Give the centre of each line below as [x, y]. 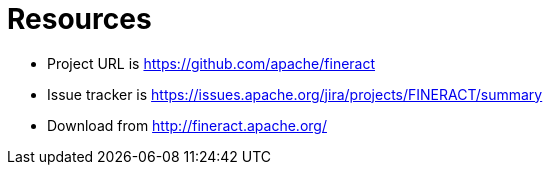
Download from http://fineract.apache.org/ [187, 125]
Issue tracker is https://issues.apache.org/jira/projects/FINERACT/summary [295, 94]
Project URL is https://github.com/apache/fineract [211, 63]
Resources [79, 19]
